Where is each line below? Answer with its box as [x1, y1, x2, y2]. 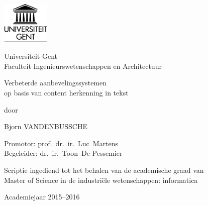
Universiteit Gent [4, 51, 57, 61]
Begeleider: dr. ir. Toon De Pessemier [4, 148, 123, 158]
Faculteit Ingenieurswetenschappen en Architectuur [4, 60, 162, 71]
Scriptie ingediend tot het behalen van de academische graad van [4, 164, 204, 175]
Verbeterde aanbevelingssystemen [4, 77, 107, 88]
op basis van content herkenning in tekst [4, 87, 129, 97]
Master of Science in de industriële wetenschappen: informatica [4, 174, 198, 185]
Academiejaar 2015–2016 [4, 191, 80, 202]
